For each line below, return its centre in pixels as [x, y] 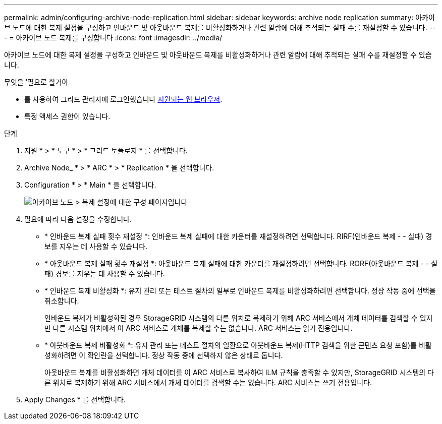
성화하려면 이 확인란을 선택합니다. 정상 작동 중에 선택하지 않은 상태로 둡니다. [164, 355]
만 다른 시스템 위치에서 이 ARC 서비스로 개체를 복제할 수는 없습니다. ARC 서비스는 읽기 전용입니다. [199, 328]
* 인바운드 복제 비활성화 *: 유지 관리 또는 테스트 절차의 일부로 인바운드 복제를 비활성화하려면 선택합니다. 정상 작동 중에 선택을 [240, 291]
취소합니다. [62, 301]
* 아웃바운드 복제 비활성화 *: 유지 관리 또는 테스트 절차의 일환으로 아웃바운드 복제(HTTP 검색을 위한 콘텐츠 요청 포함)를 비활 [238, 345]
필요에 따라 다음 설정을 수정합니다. [78, 219]
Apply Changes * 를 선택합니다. [75, 400]
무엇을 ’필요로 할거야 [36, 82]
